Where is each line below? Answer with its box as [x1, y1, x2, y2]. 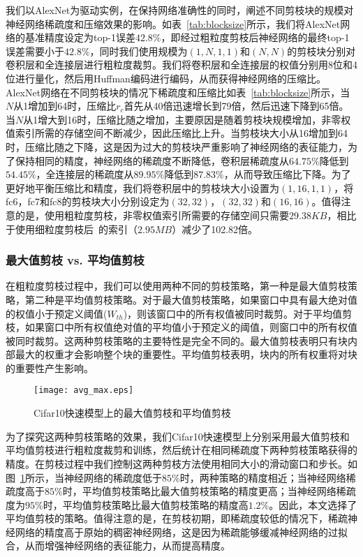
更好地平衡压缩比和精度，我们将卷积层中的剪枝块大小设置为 [6, 180, 279, 195]
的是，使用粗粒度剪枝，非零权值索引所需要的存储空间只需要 [15, 207, 289, 222]
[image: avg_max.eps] [34, 385, 134, 396]
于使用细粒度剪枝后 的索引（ [6, 221, 138, 236]
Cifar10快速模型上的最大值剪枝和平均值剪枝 [34, 406, 231, 420]
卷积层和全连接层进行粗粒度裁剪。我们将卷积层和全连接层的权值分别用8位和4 [6, 57, 357, 72]
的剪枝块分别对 [287, 43, 356, 58]
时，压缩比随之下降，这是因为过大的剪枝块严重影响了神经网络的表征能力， [6, 139, 348, 154]
